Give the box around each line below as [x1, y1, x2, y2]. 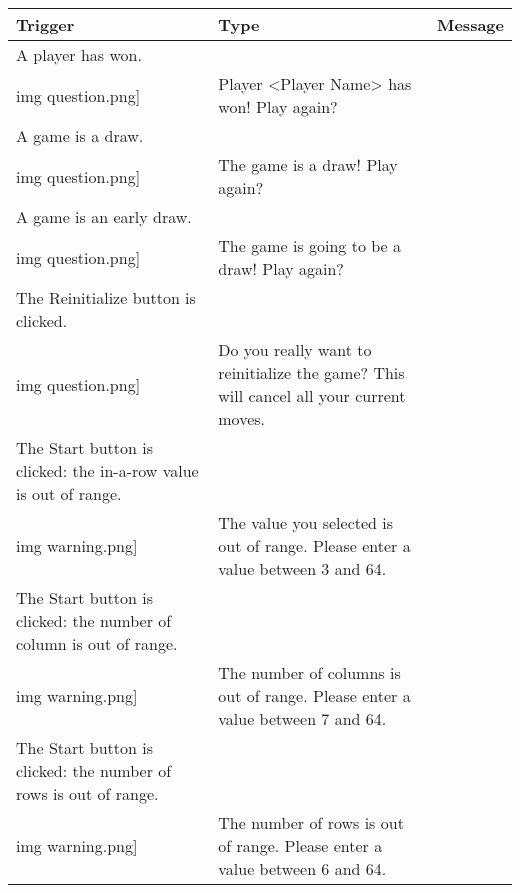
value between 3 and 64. [218, 557, 387, 580]
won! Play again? [218, 95, 338, 118]
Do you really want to [218, 338, 372, 361]
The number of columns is [218, 661, 401, 684]
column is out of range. [16, 632, 178, 655]
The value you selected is [218, 511, 394, 534]
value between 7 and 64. [218, 707, 387, 730]
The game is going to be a [218, 234, 402, 257]
